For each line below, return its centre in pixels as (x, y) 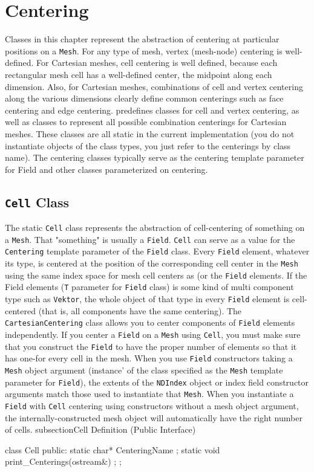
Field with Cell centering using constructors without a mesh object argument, (152, 405)
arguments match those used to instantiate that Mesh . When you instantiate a (149, 394)
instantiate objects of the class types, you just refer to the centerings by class (148, 145)
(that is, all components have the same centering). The (140, 310)
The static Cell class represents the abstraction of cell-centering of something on (155, 228)
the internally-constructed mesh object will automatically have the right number (154, 417)
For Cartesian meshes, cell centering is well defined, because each (157, 63)
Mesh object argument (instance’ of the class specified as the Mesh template (144, 370)
